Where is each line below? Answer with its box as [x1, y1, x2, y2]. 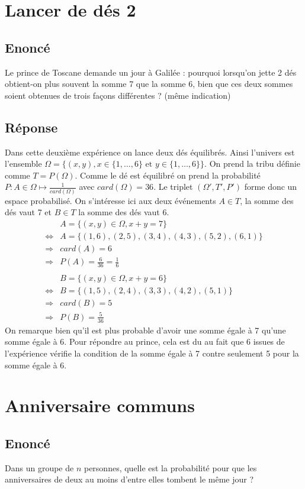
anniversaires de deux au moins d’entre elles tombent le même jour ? [5, 473, 254, 485]
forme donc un [244, 180, 297, 193]
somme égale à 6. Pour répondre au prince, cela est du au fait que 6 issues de [5, 335, 285, 348]
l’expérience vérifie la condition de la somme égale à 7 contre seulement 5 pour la [5, 347, 299, 359]
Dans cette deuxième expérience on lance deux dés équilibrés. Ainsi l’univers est [5, 145, 295, 158]
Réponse [5, 118, 58, 136]
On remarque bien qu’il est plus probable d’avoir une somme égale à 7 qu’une [5, 323, 286, 336]
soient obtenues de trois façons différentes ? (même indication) [5, 89, 231, 101]
